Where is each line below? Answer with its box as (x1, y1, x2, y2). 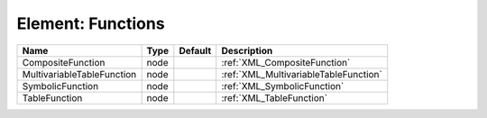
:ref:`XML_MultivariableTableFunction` (221, 68, 382, 80)
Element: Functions (16, 14, 166, 33)
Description (221, 44, 273, 57)
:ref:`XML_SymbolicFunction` (221, 79, 345, 92)
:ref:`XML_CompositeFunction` (221, 56, 351, 68)
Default (179, 44, 212, 57)
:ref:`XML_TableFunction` (221, 91, 328, 104)
